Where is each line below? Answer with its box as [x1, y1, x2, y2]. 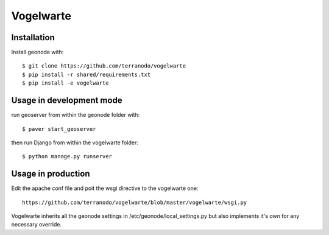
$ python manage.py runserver [22, 153, 113, 160]
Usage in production [11, 169, 90, 179]
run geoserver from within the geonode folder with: [11, 111, 140, 119]
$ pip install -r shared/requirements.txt [22, 71, 151, 78]
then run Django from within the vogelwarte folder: [11, 139, 138, 146]
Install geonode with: [11, 49, 64, 56]
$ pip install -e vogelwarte [22, 80, 109, 86]
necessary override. [11, 221, 62, 228]
